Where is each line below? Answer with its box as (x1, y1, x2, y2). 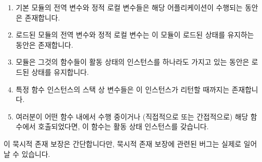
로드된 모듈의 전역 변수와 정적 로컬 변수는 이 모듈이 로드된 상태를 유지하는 (15, 29, 254, 40)
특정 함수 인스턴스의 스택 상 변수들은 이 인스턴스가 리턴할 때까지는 (15, 84, 230, 94)
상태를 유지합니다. (31, 66, 89, 77)
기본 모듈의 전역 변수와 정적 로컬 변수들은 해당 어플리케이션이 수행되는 (15, 2, 243, 12)
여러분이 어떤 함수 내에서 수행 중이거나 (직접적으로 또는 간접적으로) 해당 (15, 111, 248, 121)
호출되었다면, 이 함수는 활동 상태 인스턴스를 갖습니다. (38, 121, 209, 132)
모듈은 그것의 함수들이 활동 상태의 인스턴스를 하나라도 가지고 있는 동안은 (15, 56, 249, 67)
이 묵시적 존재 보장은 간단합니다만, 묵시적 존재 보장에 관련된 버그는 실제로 (4, 138, 241, 149)
